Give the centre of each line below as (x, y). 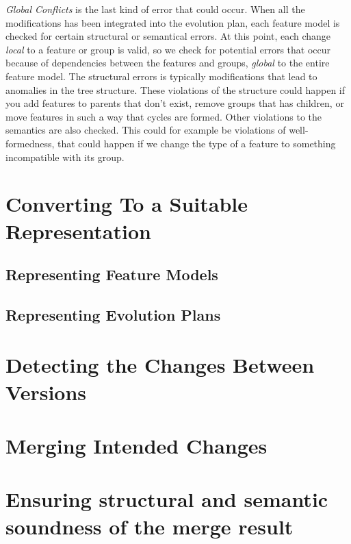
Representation (78, 231)
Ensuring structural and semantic (167, 499)
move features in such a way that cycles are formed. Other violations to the (164, 116)
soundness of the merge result (149, 526)
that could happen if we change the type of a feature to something (197, 143)
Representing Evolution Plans (113, 314)
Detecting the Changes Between (160, 365)
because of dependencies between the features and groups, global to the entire (168, 63)
